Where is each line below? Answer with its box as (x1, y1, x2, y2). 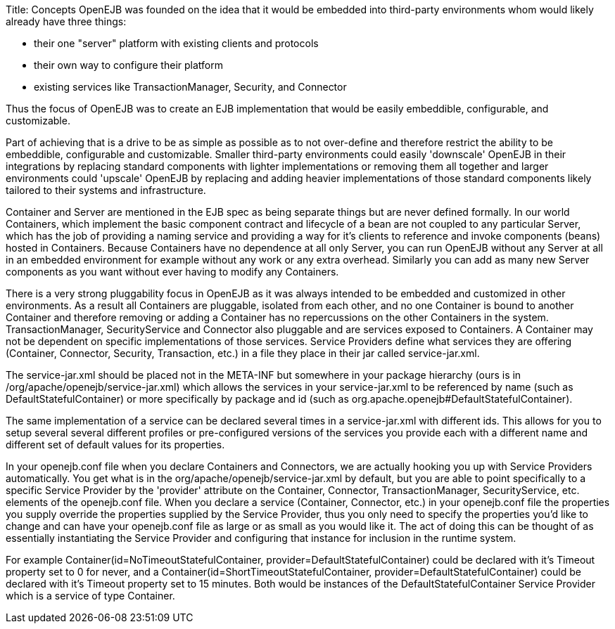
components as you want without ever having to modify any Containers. (6, 266, 339, 278)
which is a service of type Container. (6, 590, 175, 602)
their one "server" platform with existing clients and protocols (34, 37, 319, 49)
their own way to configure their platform (34, 59, 223, 71)
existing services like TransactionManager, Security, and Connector (34, 81, 347, 93)
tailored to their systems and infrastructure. (6, 184, 206, 196)
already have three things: (6, 15, 127, 27)
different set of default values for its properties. (6, 439, 225, 450)
